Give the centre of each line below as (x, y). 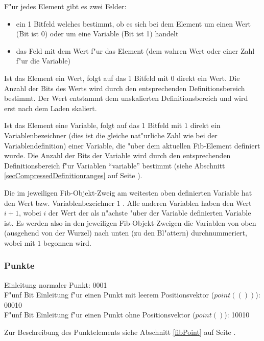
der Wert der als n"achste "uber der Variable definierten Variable (150, 213)
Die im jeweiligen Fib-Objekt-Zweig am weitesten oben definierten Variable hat (128, 192)
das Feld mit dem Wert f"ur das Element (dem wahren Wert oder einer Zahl (135, 50)
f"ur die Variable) (43, 61)
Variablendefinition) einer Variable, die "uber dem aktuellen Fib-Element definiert (132, 145)
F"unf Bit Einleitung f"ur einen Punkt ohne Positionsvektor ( (100, 315)
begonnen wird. (67, 242)
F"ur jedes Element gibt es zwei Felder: (65, 6)
